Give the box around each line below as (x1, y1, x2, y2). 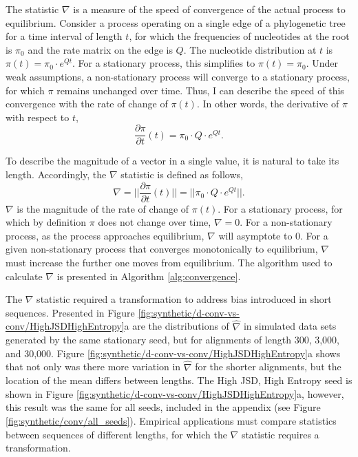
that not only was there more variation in (6, 359, 181, 374)
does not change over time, (98, 215, 211, 229)
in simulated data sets (243, 319, 337, 333)
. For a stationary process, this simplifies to (72, 56, 255, 70)
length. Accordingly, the (6, 167, 107, 181)
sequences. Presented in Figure (6, 305, 135, 319)
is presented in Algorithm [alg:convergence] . (56, 268, 241, 283)
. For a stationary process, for (218, 201, 343, 215)
